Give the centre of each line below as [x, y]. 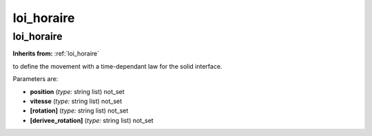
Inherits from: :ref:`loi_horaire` [56, 54]
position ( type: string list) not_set [77, 91]
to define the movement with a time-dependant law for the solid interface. [117, 66]
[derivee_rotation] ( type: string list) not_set [92, 120]
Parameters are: [35, 79]
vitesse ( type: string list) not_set [76, 101]
